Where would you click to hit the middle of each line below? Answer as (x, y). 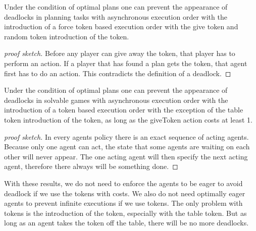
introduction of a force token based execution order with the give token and (121, 26)
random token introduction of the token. (67, 36)
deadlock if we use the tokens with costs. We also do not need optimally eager (125, 193)
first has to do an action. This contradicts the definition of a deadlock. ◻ (118, 73)
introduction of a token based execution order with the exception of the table (124, 110)
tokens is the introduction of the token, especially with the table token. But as (125, 213)
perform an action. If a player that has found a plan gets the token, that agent (126, 63)
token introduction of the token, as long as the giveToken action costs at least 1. (128, 119)
